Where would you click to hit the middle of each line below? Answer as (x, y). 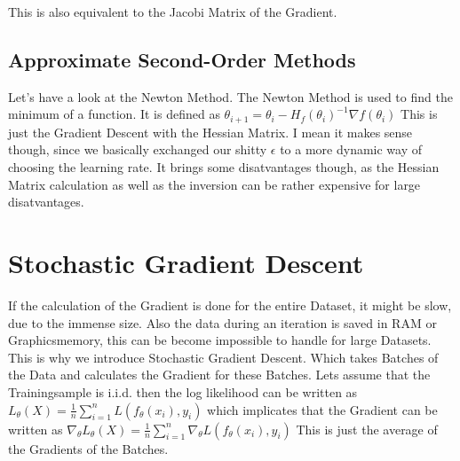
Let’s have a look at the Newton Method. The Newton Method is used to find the (230, 96)
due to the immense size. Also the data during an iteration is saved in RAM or (222, 322)
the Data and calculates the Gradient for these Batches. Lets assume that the (219, 375)
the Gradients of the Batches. (88, 448)
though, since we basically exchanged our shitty (138, 149)
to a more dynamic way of (351, 149)
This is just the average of (367, 429)
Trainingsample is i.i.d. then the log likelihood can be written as (183, 391)
